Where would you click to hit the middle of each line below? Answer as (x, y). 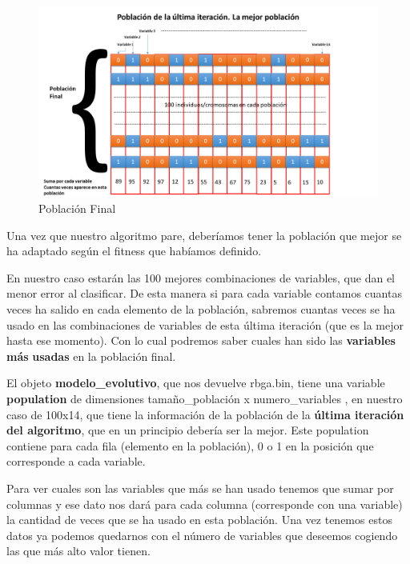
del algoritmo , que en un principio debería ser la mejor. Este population (188, 430)
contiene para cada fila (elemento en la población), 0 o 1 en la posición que (190, 445)
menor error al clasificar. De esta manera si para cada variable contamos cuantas (204, 293)
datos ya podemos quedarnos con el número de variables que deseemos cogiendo (202, 535)
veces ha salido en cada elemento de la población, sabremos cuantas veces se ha (201, 309)
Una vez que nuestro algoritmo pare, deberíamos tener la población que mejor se (204, 235)
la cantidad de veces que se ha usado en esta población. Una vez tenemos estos (199, 520)
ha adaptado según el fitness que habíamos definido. (134, 251)
